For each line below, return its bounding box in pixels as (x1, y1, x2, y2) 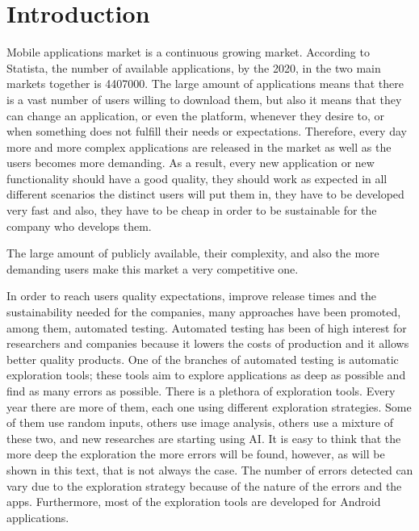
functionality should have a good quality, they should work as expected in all (6, 169, 388, 186)
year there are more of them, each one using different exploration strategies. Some (6, 398, 412, 415)
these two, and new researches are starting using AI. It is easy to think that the (6, 429, 401, 446)
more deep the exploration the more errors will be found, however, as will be (6, 445, 385, 462)
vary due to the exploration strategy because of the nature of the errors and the (6, 477, 402, 494)
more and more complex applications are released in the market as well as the (6, 138, 392, 155)
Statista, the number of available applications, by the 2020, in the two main (6, 59, 381, 76)
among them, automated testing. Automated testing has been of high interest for (6, 319, 407, 336)
